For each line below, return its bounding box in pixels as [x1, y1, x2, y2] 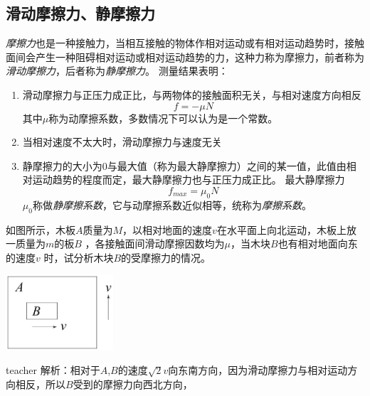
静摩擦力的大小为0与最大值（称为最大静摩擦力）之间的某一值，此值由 [22, 158, 347, 173]
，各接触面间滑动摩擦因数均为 [85, 236, 225, 251]
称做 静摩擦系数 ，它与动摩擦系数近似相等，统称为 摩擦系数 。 [32, 197, 312, 212]
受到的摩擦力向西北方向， [73, 376, 193, 391]
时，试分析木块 [43, 250, 114, 264]
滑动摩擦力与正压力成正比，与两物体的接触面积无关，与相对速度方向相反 [22, 87, 361, 102]
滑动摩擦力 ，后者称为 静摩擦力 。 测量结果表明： [6, 63, 228, 78]
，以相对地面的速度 [122, 222, 213, 237]
